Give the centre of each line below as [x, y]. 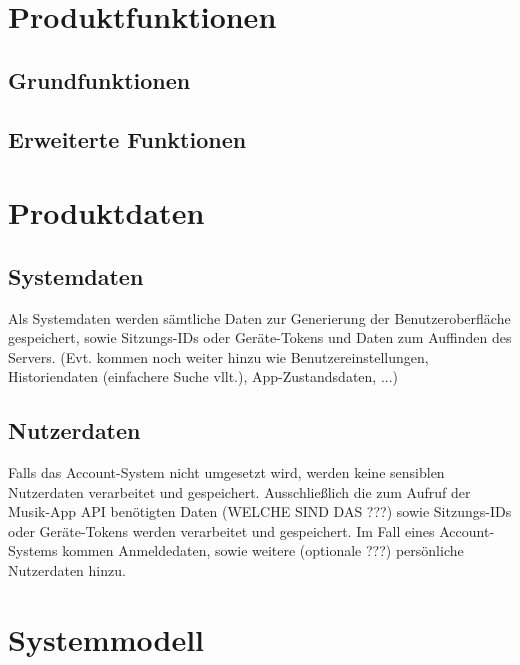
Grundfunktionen [99, 79]
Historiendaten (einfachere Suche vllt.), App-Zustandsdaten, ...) [203, 376]
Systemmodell [106, 638]
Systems [33, 550]
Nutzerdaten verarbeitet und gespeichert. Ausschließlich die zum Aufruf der [239, 491]
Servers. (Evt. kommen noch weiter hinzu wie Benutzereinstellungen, [218, 356]
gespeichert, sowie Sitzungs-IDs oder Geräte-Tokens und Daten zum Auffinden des [260, 337]
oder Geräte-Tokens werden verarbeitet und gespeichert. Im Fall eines [221, 530]
